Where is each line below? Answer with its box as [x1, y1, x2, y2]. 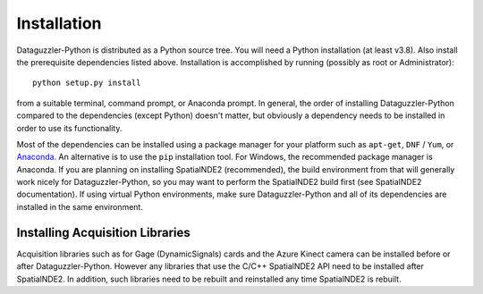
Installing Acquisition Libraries [16, 224, 191, 240]
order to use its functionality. [16, 122, 123, 133]
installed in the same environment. [16, 201, 143, 212]
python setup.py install [32, 78, 141, 88]
